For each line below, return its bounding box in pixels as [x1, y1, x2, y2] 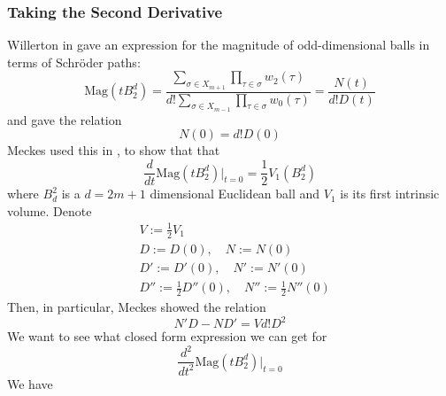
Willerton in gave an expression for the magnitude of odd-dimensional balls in [7, 35, 430, 54]
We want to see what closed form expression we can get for [7, 327, 327, 346]
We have [7, 374, 53, 392]
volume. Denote [7, 201, 92, 220]
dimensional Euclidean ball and [150, 184, 320, 203]
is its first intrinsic [340, 184, 440, 203]
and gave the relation [7, 110, 122, 128]
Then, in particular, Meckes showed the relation [7, 298, 266, 316]
